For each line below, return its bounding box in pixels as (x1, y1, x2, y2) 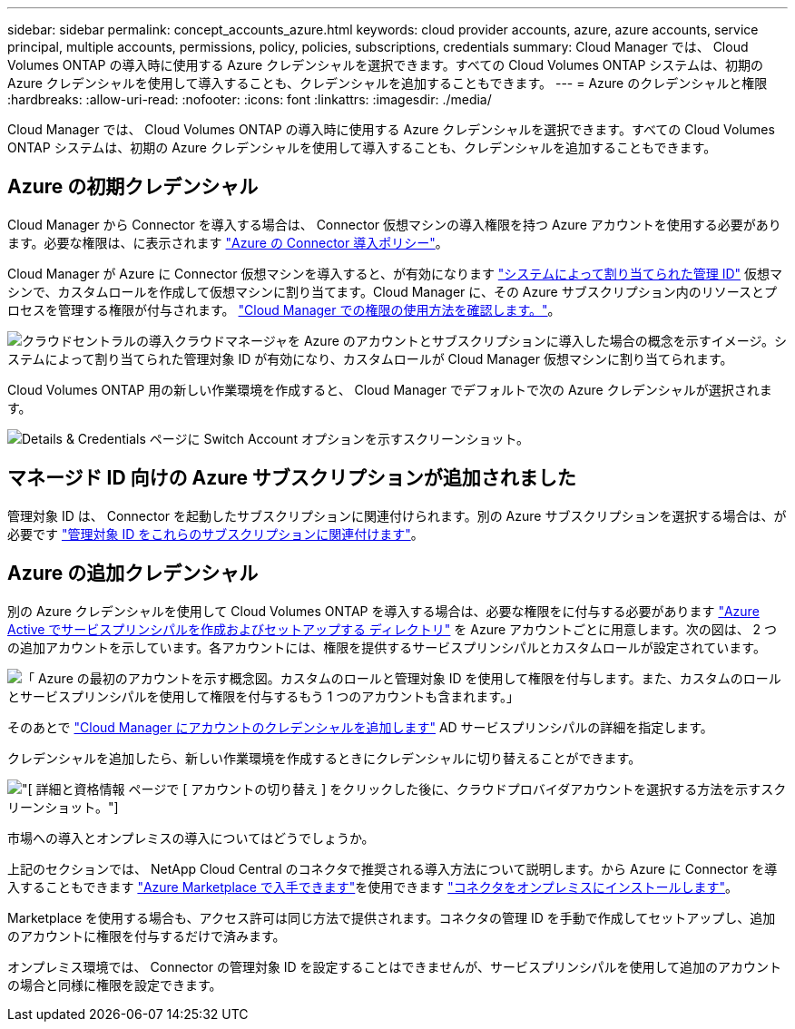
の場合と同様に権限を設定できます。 (7, 976, 222, 993)
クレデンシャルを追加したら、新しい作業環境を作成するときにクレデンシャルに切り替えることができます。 (7, 750, 642, 766)
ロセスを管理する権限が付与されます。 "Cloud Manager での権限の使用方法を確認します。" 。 (7, 301, 561, 318)
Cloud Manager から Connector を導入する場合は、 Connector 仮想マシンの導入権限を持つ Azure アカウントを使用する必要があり (7, 216, 781, 232)
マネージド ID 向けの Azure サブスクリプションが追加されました (7, 466, 576, 490)
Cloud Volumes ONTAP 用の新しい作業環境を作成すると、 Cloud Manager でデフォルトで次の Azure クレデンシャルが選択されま (7, 381, 772, 397)
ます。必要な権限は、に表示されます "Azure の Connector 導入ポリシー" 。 (7, 234, 448, 250)
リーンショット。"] (7, 799, 119, 815)
